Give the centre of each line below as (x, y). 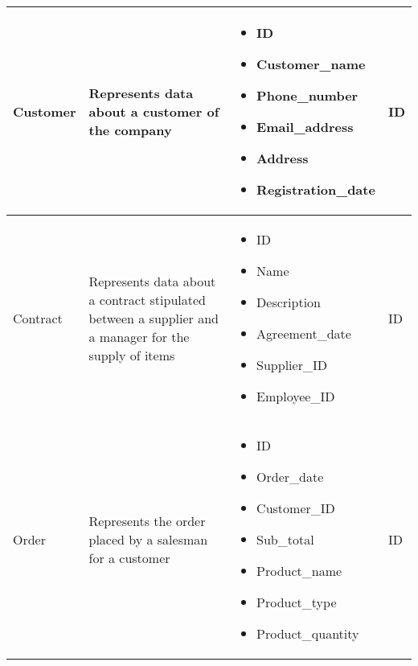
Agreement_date (304, 333)
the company (130, 129)
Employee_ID (296, 396)
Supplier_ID (292, 365)
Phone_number (307, 95)
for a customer (129, 558)
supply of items (132, 355)
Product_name (299, 571)
